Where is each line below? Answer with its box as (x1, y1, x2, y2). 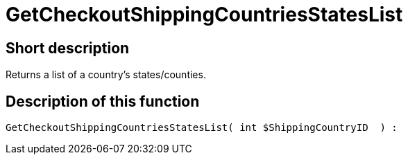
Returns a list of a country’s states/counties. (6, 69, 206, 81)
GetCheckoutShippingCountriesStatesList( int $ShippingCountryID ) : (6, 122, 398, 134)
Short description (6, 39, 130, 57)
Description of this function (6, 92, 200, 110)
